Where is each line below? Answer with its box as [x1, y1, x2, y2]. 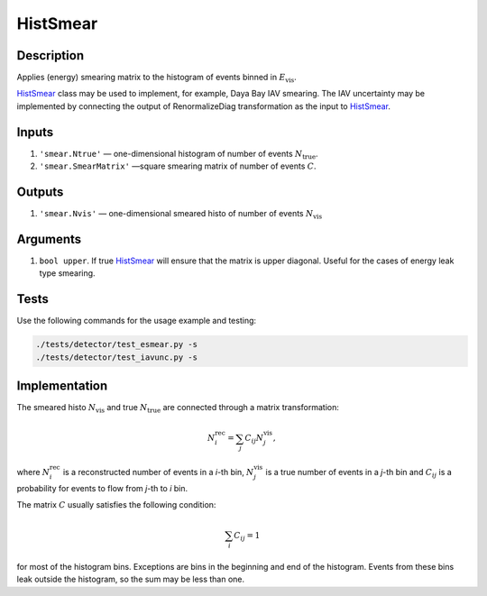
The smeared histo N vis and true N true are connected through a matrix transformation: [16, 402, 340, 415]
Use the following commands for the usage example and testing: [16, 316, 257, 326]
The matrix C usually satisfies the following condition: [16, 500, 216, 510]
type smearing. [39, 268, 96, 279]
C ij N [244, 433, 264, 445]
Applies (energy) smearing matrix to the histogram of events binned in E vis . [16, 72, 297, 85]
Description [16, 48, 85, 63]
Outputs [16, 184, 64, 199]
